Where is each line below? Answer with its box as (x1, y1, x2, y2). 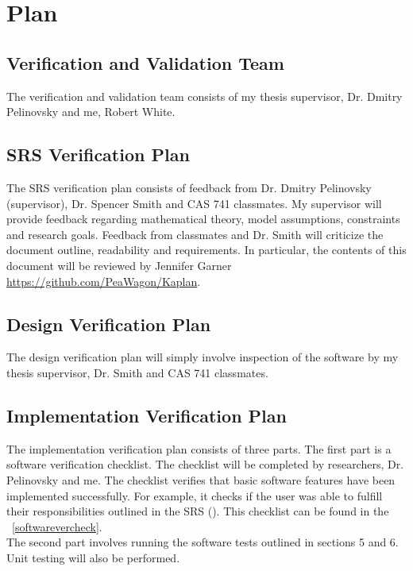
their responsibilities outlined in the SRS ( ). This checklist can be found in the (6, 503, 389, 519)
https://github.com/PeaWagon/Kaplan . (6, 272, 201, 289)
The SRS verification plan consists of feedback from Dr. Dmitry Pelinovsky (6, 179, 372, 195)
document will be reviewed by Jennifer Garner (6, 257, 232, 273)
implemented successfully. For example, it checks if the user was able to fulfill (6, 487, 383, 503)
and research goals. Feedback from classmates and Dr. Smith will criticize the (6, 226, 384, 242)
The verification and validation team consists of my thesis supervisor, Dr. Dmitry (6, 87, 403, 104)
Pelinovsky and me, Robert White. (6, 103, 176, 120)
